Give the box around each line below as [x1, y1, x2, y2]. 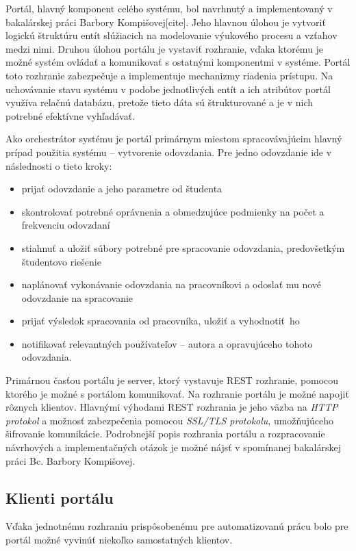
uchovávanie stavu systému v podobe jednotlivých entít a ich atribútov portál [5, 81, 331, 96]
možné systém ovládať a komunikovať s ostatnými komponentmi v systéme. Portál [5, 55, 351, 69]
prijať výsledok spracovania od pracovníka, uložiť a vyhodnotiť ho [21, 313, 300, 328]
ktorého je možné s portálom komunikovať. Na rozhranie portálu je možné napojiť [5, 386, 349, 400]
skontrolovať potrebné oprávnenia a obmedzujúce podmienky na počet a [21, 204, 325, 218]
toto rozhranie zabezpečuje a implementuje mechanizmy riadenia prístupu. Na [5, 68, 333, 82]
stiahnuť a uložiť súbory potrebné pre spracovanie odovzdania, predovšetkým [21, 240, 345, 255]
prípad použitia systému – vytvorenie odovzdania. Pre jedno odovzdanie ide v [5, 144, 332, 159]
